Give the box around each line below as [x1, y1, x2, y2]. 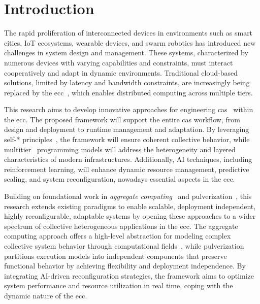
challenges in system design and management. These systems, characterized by [4, 47, 248, 58]
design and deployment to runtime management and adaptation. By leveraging [4, 124, 249, 134]
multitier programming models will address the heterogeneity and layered [4, 144, 236, 154]
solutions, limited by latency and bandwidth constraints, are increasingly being [4, 77, 250, 88]
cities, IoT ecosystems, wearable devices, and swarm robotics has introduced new [4, 37, 256, 48]
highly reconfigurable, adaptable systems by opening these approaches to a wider [4, 211, 256, 221]
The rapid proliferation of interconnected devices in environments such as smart [4, 27, 253, 38]
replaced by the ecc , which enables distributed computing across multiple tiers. [4, 87, 253, 97]
